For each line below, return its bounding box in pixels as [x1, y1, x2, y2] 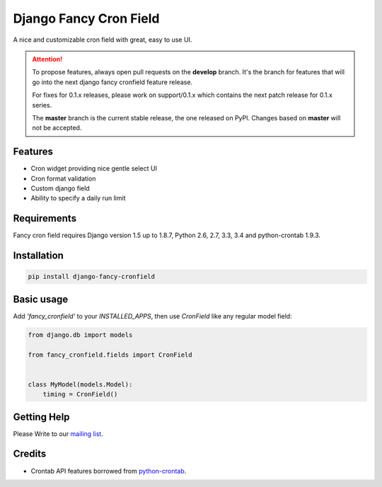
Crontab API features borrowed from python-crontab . [30, 466, 187, 475]
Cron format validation [30, 174, 96, 183]
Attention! [32, 55, 63, 63]
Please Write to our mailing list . [13, 429, 104, 438]
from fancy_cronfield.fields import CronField [28, 350, 192, 359]
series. [32, 101, 52, 109]
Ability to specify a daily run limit [30, 194, 126, 202]
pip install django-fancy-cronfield [28, 273, 156, 281]
